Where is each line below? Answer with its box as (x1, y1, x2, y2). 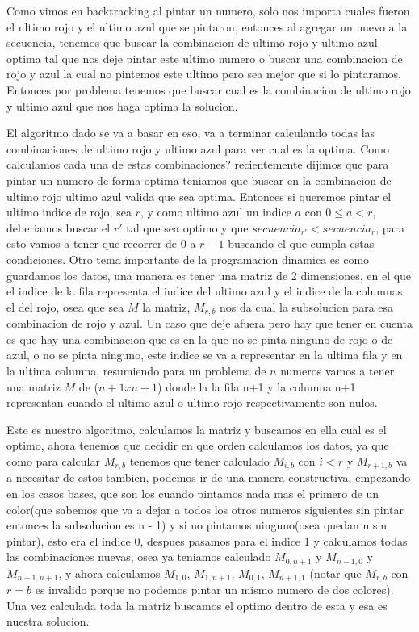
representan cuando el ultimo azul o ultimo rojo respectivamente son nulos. (6, 394, 378, 411)
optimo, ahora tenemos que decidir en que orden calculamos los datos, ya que (6, 437, 389, 454)
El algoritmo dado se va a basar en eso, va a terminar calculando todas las (6, 124, 375, 141)
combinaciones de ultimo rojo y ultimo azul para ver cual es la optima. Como (6, 140, 389, 157)
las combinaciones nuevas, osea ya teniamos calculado (6, 548, 271, 565)
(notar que (309, 564, 362, 581)
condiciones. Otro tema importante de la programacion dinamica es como (6, 250, 370, 267)
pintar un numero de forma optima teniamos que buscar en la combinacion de (6, 171, 392, 188)
